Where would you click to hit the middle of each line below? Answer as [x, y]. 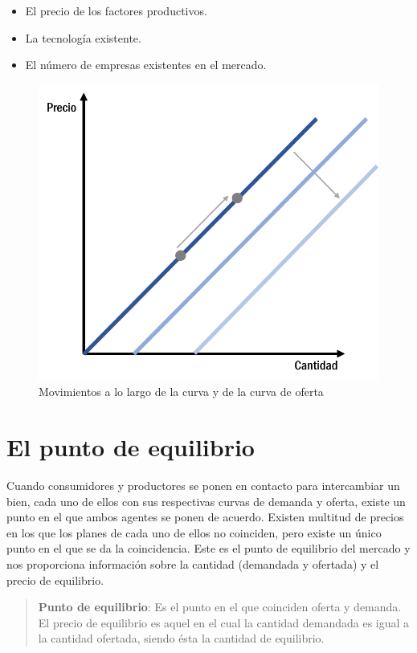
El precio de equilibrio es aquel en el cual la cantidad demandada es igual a [224, 622]
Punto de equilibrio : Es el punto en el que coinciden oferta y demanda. [220, 607]
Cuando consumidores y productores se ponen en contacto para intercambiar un [203, 486]
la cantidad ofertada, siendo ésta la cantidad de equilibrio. [181, 638]
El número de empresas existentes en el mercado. [146, 65]
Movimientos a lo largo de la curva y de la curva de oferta [181, 392]
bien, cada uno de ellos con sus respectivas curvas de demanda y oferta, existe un [206, 501]
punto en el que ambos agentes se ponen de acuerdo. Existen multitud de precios [205, 517]
